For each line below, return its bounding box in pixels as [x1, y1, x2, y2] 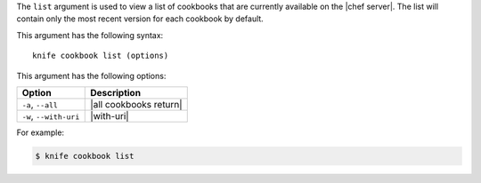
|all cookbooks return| [90, 98, 183, 110]
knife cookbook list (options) [32, 51, 169, 61]
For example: [16, 127, 65, 138]
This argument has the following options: [16, 70, 167, 81]
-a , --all [21, 98, 58, 110]
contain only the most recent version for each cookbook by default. [16, 13, 265, 24]
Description [90, 86, 142, 99]
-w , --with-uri [21, 109, 80, 122]
